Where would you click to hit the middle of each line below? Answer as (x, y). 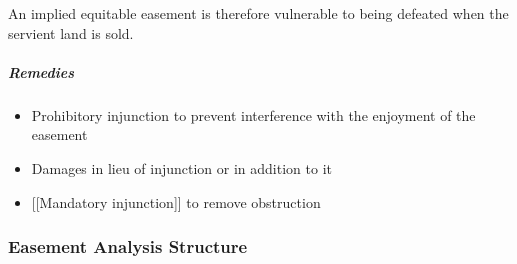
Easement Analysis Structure (128, 246)
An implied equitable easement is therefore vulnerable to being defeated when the (258, 13)
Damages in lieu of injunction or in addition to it (181, 167)
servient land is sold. (71, 32)
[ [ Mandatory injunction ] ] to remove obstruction (176, 201)
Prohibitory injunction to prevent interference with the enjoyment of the (253, 114)
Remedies (41, 71)
